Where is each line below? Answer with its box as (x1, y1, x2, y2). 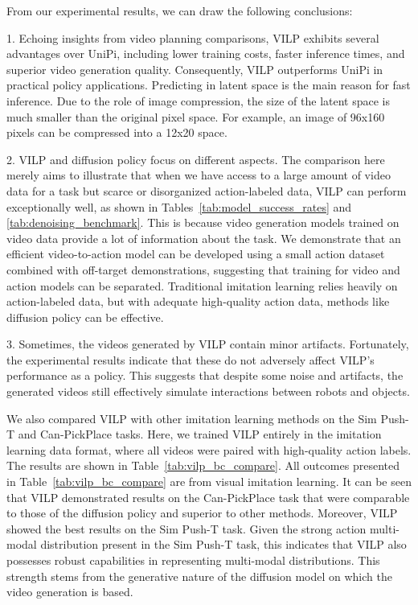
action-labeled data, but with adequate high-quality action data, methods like (6, 293, 390, 310)
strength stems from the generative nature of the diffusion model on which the (6, 567, 392, 584)
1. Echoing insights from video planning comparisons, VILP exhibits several (6, 29, 379, 46)
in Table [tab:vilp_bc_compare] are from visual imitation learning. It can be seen (6, 473, 412, 490)
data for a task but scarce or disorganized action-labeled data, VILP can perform (6, 182, 407, 199)
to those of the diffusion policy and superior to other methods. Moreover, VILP (6, 504, 398, 521)
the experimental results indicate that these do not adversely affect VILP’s (6, 351, 375, 368)
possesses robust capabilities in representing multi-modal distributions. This (6, 552, 380, 568)
